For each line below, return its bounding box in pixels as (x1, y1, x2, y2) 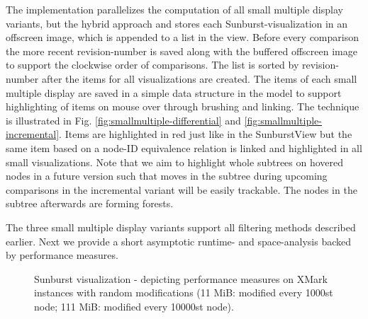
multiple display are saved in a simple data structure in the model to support (6, 85, 342, 100)
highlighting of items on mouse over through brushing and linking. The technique (6, 99, 359, 114)
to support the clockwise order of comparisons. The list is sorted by (6, 57, 299, 72)
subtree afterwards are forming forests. (6, 196, 174, 211)
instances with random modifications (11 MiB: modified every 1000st (34, 285, 333, 300)
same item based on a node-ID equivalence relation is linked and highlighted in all (6, 140, 362, 155)
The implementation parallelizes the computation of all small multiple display (6, 2, 343, 16)
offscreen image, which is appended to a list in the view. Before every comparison (6, 30, 359, 45)
